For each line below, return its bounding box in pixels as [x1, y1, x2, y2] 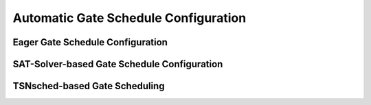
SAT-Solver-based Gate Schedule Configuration [12, 58, 223, 70]
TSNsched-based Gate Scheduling [12, 80, 165, 92]
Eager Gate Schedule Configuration [12, 36, 168, 48]
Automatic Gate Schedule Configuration [12, 10, 247, 25]
